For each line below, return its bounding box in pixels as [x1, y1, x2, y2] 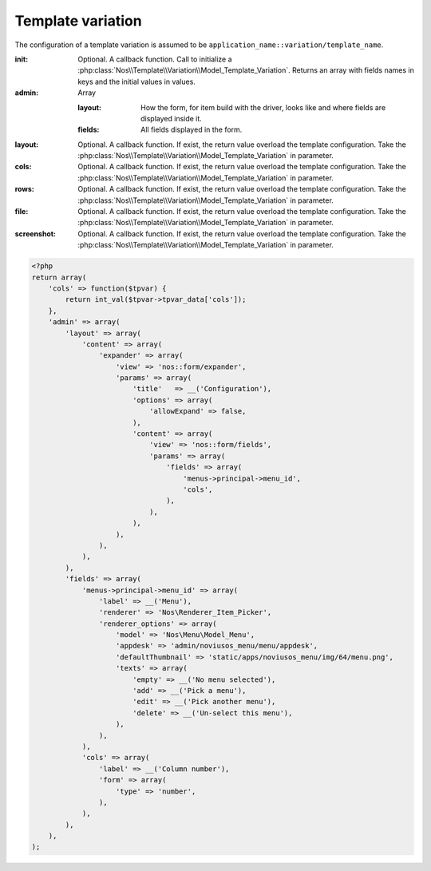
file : [14, 207, 29, 216]
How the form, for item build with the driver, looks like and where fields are [140, 102, 386, 112]
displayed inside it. [140, 113, 203, 123]
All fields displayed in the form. [140, 125, 243, 135]
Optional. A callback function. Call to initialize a [77, 54, 232, 64]
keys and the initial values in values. [77, 77, 196, 86]
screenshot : [14, 228, 56, 239]
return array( [31, 272, 87, 282]
